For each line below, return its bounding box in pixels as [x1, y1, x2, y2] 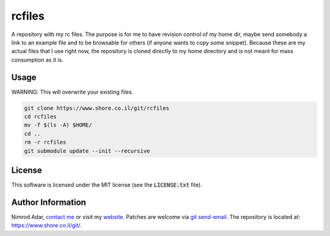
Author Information [11, 197, 87, 207]
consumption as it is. [11, 56, 64, 64]
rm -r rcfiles [24, 139, 67, 146]
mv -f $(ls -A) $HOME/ [24, 122, 92, 128]
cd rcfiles [24, 113, 57, 120]
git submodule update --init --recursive [24, 147, 150, 154]
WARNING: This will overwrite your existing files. [11, 88, 134, 95]
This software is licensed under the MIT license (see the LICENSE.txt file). [11, 181, 202, 189]
